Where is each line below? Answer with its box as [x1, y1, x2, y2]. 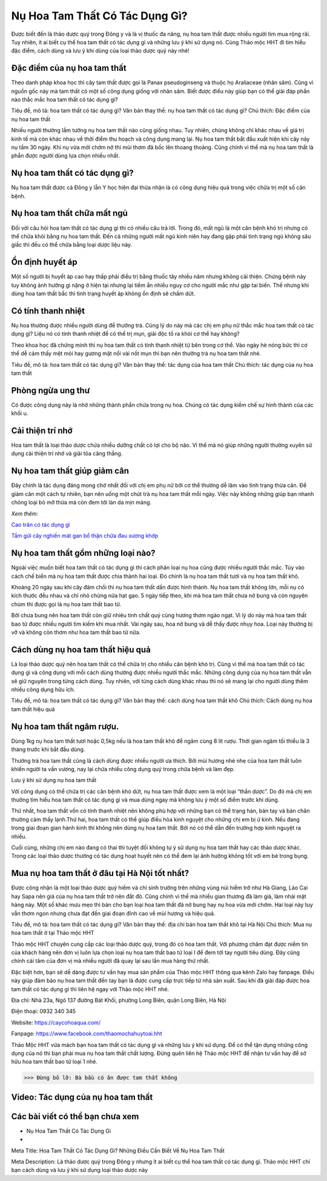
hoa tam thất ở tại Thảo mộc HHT [11, 929, 94, 937]
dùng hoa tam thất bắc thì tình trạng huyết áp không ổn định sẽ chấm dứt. [11, 290, 196, 297]
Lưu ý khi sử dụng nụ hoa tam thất [11, 777, 97, 784]
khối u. [11, 410, 28, 417]
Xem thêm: [11, 510, 39, 517]
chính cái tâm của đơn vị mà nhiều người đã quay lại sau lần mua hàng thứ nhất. [11, 957, 210, 965]
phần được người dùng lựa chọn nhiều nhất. [11, 152, 121, 159]
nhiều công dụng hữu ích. [11, 686, 76, 694]
